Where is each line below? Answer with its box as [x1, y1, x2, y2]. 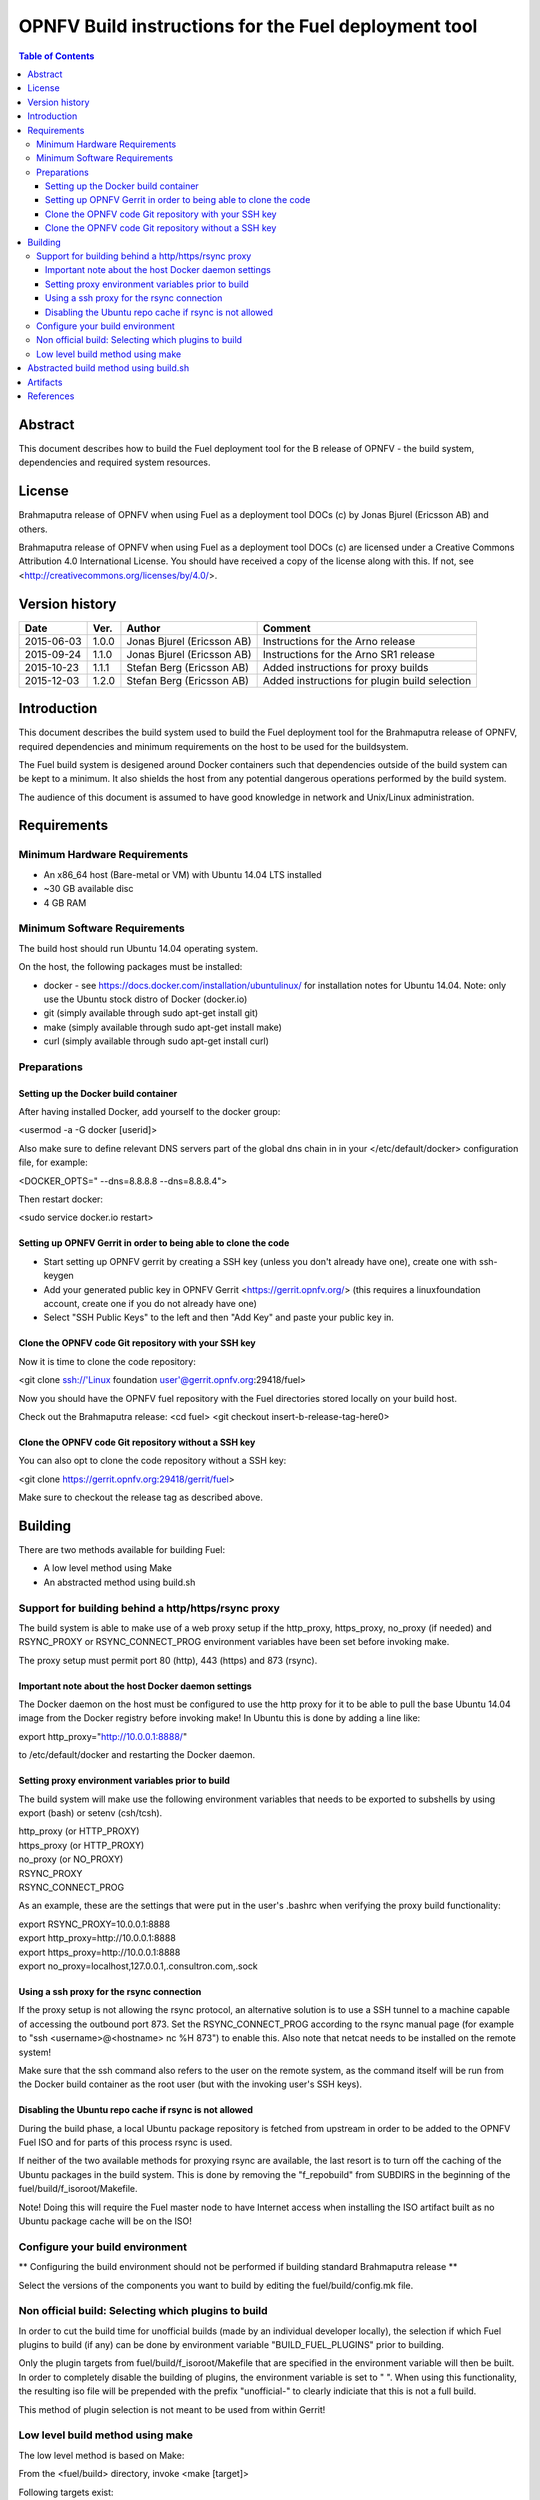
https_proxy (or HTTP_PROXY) [18, 1839, 145, 1851]
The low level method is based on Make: [18, 2449, 185, 2461]
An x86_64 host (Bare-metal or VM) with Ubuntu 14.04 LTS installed [43, 868, 322, 880]
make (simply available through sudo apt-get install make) [43, 1021, 282, 1033]
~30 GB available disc [43, 883, 134, 895]
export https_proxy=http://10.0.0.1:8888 [18, 1946, 181, 1958]
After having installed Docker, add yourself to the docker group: [18, 1106, 281, 1118]
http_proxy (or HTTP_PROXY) [18, 1825, 140, 1837]
